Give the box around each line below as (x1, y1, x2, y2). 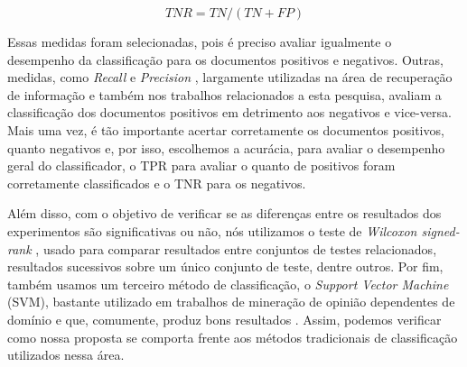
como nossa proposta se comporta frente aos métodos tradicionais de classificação (7, 327, 458, 346)
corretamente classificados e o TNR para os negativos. (7, 173, 306, 192)
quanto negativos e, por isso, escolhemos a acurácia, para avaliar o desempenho (7, 138, 445, 157)
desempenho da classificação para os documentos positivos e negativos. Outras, (7, 50, 444, 69)
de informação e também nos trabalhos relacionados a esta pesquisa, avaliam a (7, 85, 442, 104)
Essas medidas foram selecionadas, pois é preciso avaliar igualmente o (7, 32, 392, 50)
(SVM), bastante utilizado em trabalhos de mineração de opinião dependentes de (7, 292, 455, 311)
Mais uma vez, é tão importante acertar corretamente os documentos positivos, (7, 120, 444, 139)
